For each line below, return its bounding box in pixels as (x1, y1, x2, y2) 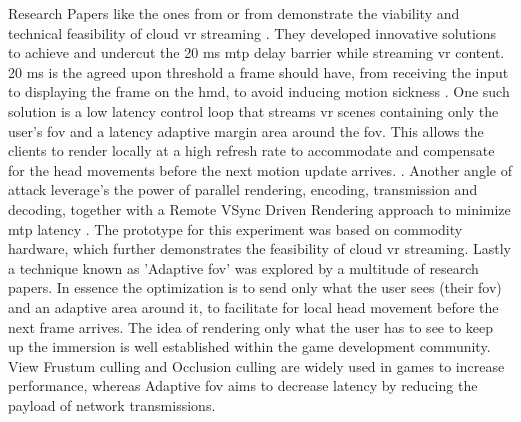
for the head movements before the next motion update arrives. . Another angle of (8, 159, 512, 180)
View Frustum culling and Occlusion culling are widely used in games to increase (8, 355, 505, 376)
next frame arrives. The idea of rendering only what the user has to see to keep (8, 316, 494, 337)
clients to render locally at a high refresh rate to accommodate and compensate (8, 140, 495, 161)
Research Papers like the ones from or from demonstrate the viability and (8, 3, 460, 23)
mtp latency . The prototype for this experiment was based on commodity (8, 218, 463, 239)
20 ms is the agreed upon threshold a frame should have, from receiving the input (8, 61, 509, 82)
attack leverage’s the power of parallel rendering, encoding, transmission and (8, 179, 478, 200)
